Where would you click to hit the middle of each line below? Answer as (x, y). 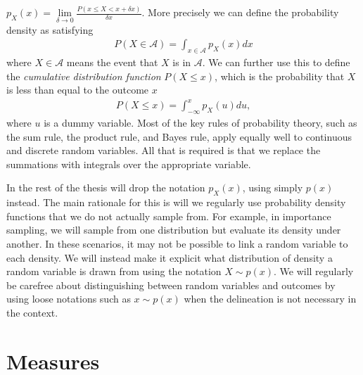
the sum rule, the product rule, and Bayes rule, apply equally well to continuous (179, 136)
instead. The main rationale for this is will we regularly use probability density (176, 202)
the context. (32, 312)
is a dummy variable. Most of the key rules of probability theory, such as (200, 123)
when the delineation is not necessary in (270, 299)
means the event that (112, 62)
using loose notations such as (69, 299)
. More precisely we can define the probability (240, 12)
